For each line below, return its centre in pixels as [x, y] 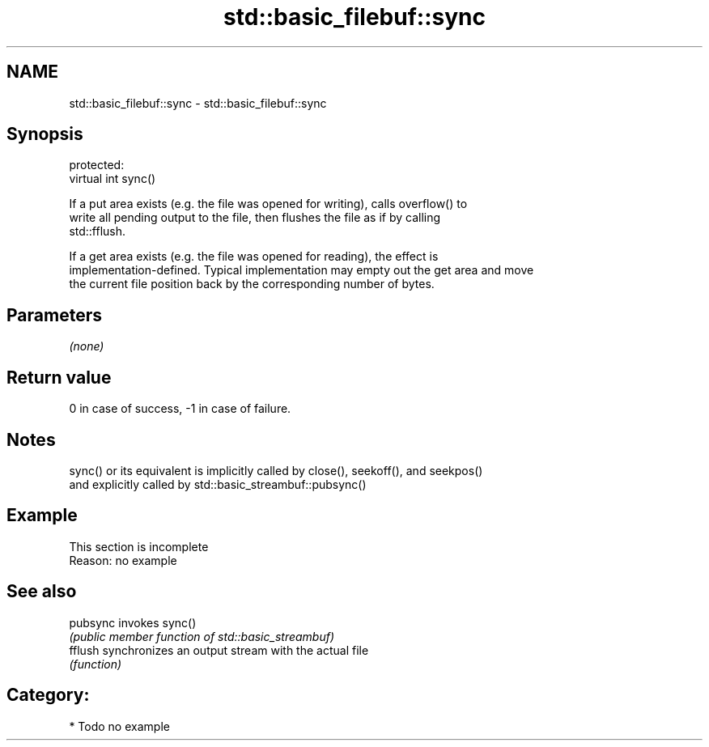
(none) [87, 346]
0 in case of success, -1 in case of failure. [180, 409]
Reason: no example [123, 560]
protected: [97, 165]
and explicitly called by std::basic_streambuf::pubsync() [218, 484]
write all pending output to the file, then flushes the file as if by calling [255, 218]
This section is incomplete [139, 546]
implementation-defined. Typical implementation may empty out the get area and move [301, 270]
